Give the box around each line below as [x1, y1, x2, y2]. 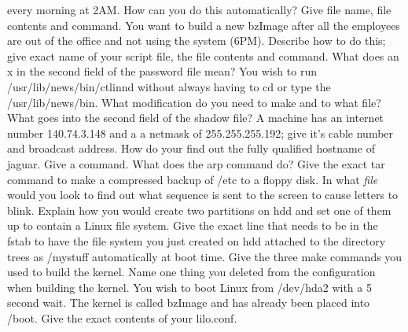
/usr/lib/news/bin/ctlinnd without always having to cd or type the [7, 78, 331, 94]
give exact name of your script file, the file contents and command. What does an [7, 47, 399, 64]
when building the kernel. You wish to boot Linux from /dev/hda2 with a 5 [7, 279, 372, 295]
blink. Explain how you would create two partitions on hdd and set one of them [7, 201, 391, 218]
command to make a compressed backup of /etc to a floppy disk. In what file [7, 171, 378, 187]
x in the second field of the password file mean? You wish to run [7, 63, 317, 79]
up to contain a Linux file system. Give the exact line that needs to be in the [7, 217, 378, 234]
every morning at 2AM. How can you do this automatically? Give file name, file [7, 2, 391, 17]
